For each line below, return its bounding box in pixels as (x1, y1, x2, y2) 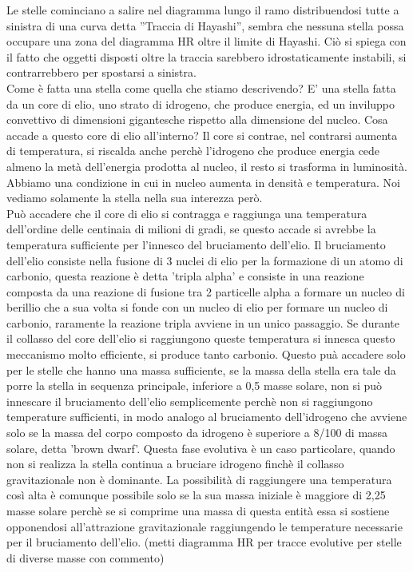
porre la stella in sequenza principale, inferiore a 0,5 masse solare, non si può (6, 377, 383, 394)
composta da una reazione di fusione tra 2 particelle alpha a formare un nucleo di (6, 283, 405, 300)
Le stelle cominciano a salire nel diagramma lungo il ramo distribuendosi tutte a (6, 2, 399, 18)
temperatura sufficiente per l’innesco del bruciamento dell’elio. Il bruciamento (6, 236, 386, 252)
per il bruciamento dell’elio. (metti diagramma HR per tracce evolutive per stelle (6, 534, 402, 550)
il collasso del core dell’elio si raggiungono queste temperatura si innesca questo (6, 330, 395, 347)
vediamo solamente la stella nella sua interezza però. (6, 189, 263, 206)
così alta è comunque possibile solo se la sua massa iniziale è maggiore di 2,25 (6, 487, 386, 503)
